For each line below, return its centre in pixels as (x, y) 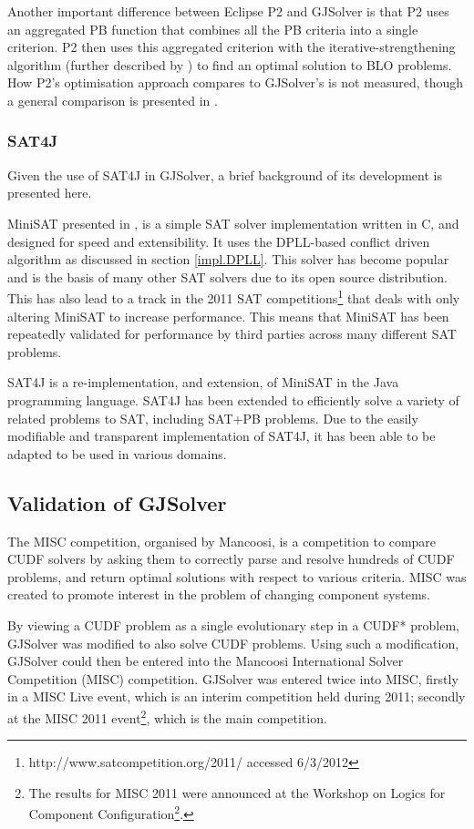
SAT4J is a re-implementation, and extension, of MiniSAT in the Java (203, 382)
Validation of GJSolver (117, 502)
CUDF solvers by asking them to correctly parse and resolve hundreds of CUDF (231, 559)
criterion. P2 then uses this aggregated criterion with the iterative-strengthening (232, 47)
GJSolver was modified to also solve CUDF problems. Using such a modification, (233, 643)
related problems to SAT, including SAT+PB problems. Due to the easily (213, 418)
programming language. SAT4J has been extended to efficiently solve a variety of (233, 399)
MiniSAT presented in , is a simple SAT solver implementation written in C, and (233, 223)
